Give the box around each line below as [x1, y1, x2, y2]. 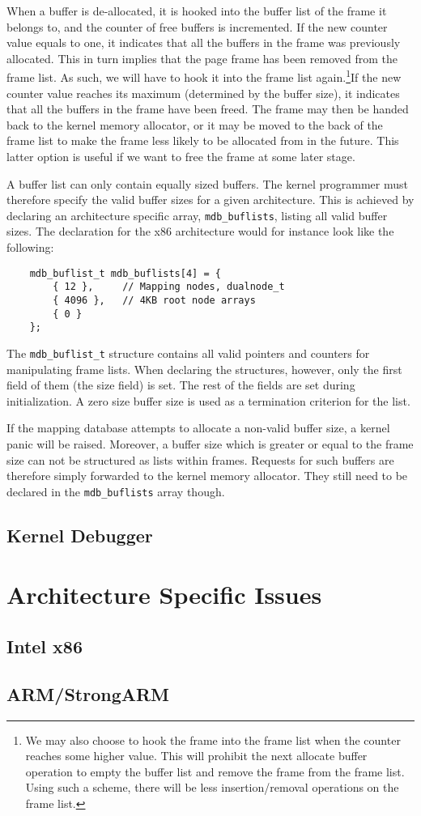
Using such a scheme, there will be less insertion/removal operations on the [25, 779, 399, 796]
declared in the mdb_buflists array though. [6, 482, 225, 499]
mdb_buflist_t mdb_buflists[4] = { [29, 267, 221, 279]
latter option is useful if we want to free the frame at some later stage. [6, 148, 355, 164]
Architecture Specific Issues [6, 578, 322, 611]
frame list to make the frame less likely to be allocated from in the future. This [6, 132, 399, 149]
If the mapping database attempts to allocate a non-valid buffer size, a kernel [6, 419, 390, 436]
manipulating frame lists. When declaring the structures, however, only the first [6, 360, 402, 377]
